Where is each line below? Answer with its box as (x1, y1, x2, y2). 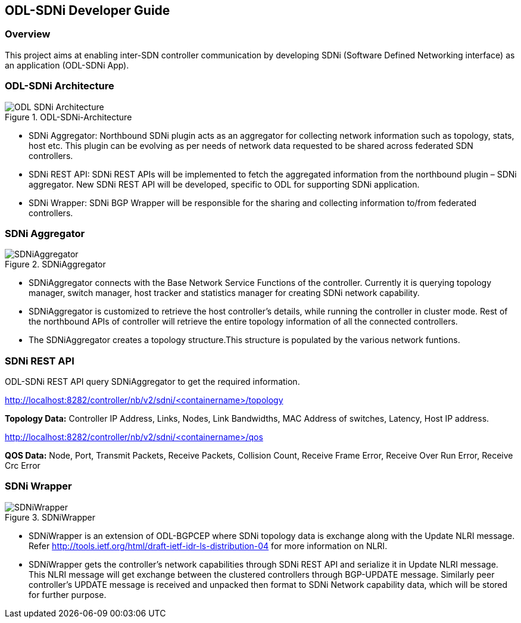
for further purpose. (29, 589, 107, 600)
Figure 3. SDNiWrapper (5, 512, 96, 522)
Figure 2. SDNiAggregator (5, 259, 106, 270)
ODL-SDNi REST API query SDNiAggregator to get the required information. (5, 376, 300, 387)
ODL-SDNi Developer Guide (5, 3, 170, 18)
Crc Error (5, 460, 40, 471)
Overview (5, 28, 51, 41)
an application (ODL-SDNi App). (5, 60, 129, 70)
